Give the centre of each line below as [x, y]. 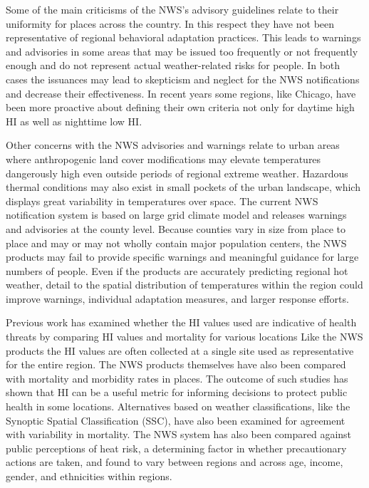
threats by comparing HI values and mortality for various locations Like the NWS [184, 337]
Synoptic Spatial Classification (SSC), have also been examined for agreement [176, 420]
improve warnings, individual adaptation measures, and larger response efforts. [177, 298]
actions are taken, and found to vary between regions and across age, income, [175, 462]
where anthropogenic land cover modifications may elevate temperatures [163, 159]
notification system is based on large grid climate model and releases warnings [176, 215]
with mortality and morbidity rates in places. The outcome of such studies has [177, 378]
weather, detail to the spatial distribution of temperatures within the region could [184, 285]
